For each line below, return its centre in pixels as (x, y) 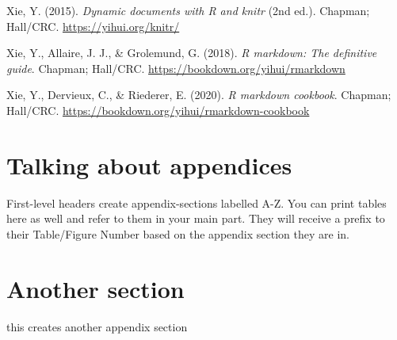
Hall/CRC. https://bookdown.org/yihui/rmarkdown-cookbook (158, 110)
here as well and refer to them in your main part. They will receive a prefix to (196, 218)
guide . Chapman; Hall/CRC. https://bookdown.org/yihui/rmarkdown (176, 68)
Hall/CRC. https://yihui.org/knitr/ (93, 26)
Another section (95, 288)
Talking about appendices (149, 164)
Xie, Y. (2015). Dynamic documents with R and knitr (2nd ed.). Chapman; (188, 10)
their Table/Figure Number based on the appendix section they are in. (178, 233)
